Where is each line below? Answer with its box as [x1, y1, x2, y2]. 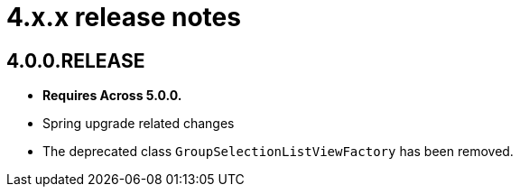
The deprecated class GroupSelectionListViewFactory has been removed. [42, 143, 514, 160]
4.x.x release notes [6, 2, 241, 32]
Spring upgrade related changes [42, 115, 235, 132]
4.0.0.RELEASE [6, 49, 145, 72]
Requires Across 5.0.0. [42, 88, 182, 104]
